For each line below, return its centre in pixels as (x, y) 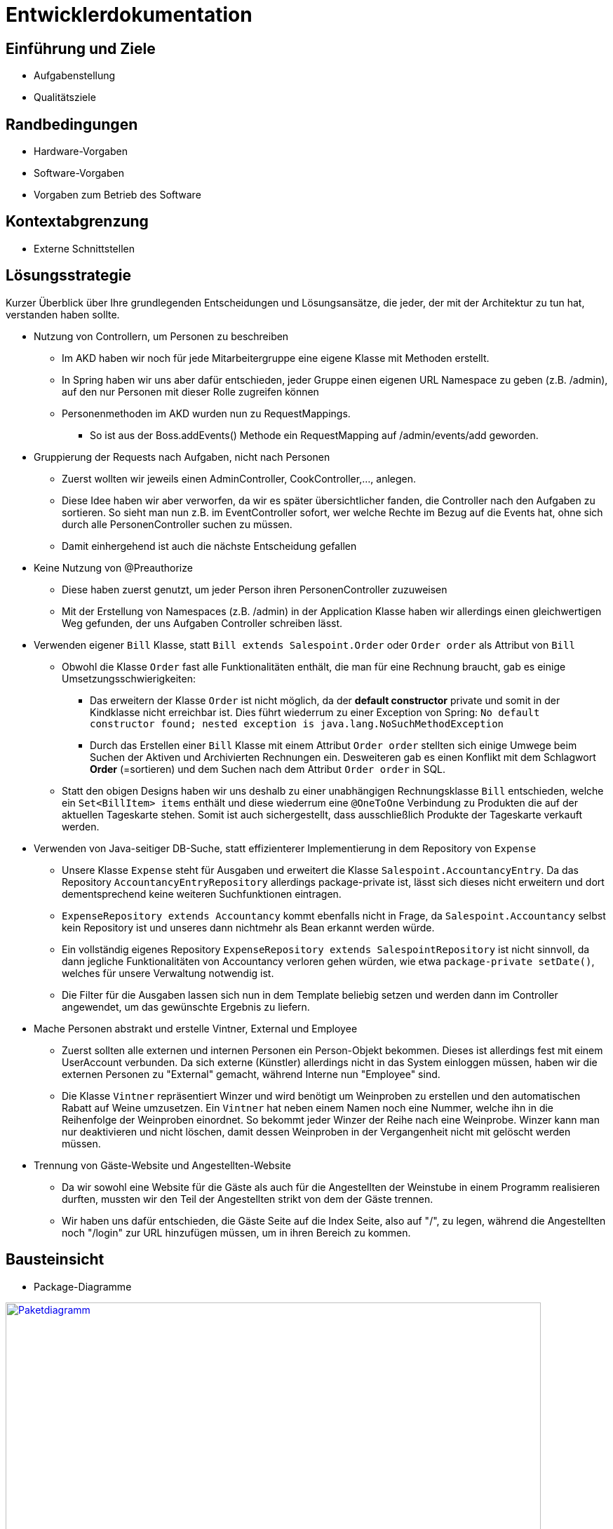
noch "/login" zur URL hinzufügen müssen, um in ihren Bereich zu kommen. (236, 1232)
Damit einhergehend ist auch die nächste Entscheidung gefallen (209, 546)
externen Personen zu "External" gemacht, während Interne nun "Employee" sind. (251, 1074)
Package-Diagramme (83, 1286)
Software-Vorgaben (79, 173)
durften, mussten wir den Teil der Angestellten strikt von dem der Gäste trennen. (248, 1199)
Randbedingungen (72, 124)
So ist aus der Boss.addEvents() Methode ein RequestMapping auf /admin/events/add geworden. (314, 435)
